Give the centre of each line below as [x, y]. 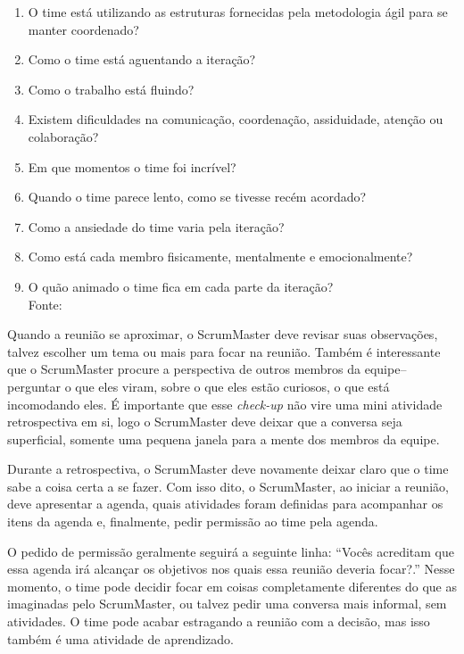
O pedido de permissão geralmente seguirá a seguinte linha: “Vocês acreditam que [231, 551]
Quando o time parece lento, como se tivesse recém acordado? [197, 197]
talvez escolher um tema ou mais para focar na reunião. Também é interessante [224, 351]
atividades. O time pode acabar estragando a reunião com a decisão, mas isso [219, 621]
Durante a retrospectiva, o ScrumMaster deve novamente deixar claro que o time [228, 469]
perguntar [34, 386]
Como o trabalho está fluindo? [111, 89]
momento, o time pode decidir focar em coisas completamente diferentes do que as [232, 586]
